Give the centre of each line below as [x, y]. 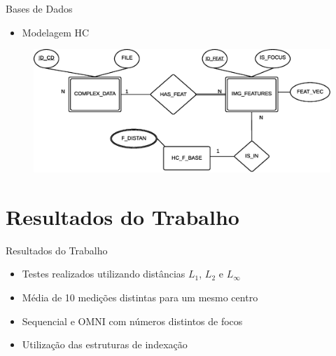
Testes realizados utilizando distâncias [104, 274]
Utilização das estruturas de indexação [105, 344]
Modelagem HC [56, 32]
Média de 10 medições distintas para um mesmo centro [140, 297]
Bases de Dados [39, 8]
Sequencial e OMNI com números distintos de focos [132, 321]
